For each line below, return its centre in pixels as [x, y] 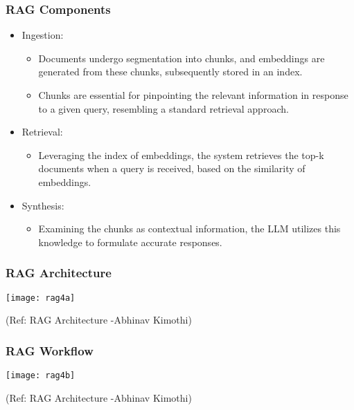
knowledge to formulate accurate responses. [130, 242]
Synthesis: [43, 205]
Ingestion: [43, 35]
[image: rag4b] [41, 376]
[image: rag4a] [41, 298]
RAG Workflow [50, 350]
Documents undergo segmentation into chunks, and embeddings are [182, 58]
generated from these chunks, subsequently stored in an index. [170, 72]
